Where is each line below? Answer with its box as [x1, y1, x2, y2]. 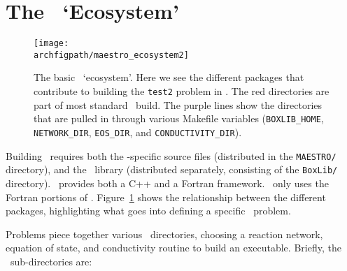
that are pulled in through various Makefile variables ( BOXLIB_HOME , [34, 111, 324, 126]
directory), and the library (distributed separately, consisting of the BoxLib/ [6, 162, 338, 177]
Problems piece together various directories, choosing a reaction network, [6, 226, 323, 241]
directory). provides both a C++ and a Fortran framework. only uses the [6, 175, 329, 190]
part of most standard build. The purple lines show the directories [34, 97, 323, 112]
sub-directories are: [10, 254, 92, 268]
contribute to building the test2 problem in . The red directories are [34, 84, 330, 98]
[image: [34, 38, 69, 49]
